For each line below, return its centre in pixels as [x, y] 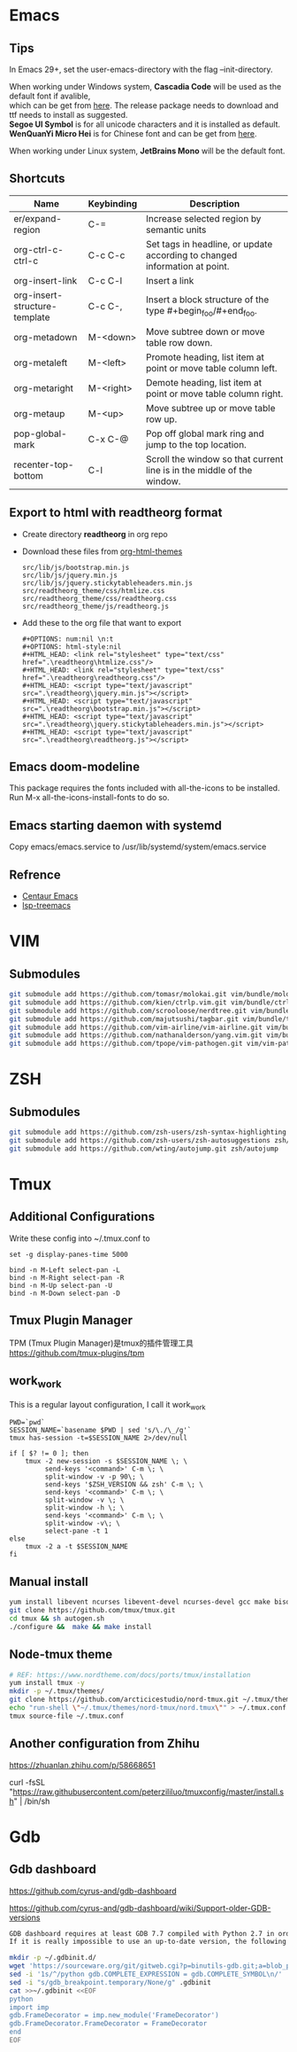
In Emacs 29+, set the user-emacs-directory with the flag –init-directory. [141, 69]
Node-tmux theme [61, 1654]
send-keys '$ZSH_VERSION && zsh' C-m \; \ [124, 1485]
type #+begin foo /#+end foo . [202, 312]
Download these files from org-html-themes [102, 551]
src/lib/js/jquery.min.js [69, 575]
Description [215, 203]
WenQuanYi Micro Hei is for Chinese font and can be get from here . [133, 133]
